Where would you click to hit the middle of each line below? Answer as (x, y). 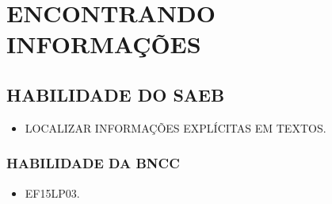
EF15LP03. (52, 192)
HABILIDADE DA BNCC (93, 163)
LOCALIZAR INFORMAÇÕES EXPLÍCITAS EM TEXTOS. (176, 127)
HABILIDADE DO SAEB (116, 94)
